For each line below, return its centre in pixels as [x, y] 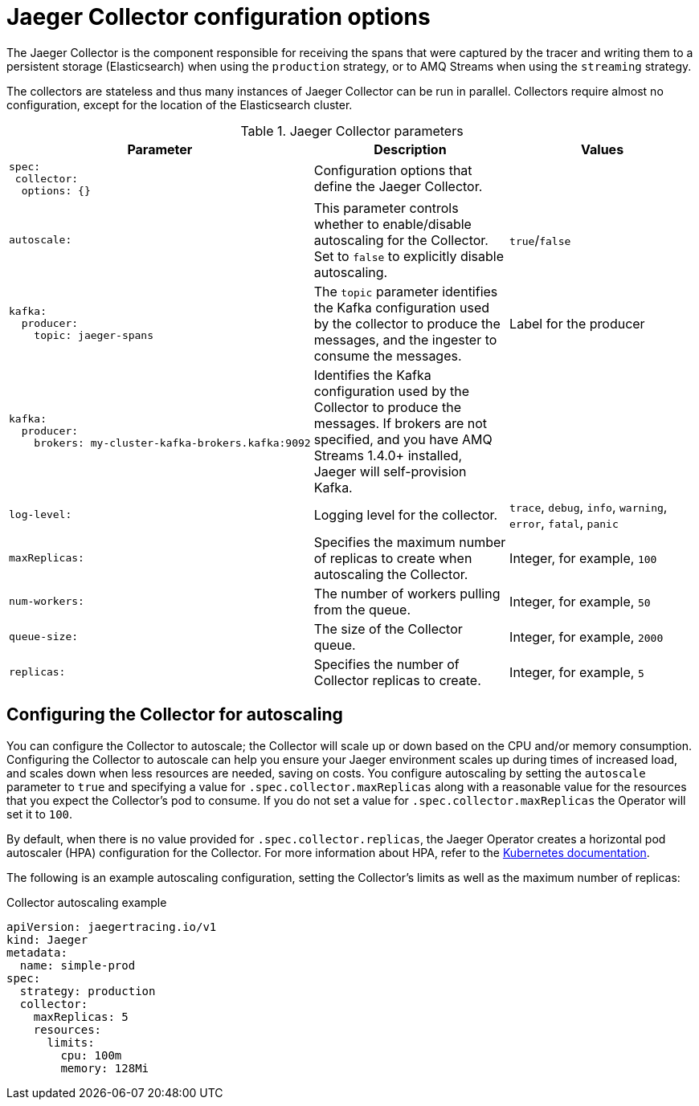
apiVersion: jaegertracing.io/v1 [112, 926]
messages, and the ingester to [405, 339]
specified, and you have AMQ [403, 439]
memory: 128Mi [105, 1068]
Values [603, 149]
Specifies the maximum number [410, 542]
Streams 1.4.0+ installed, [388, 455]
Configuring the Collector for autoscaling [175, 715]
